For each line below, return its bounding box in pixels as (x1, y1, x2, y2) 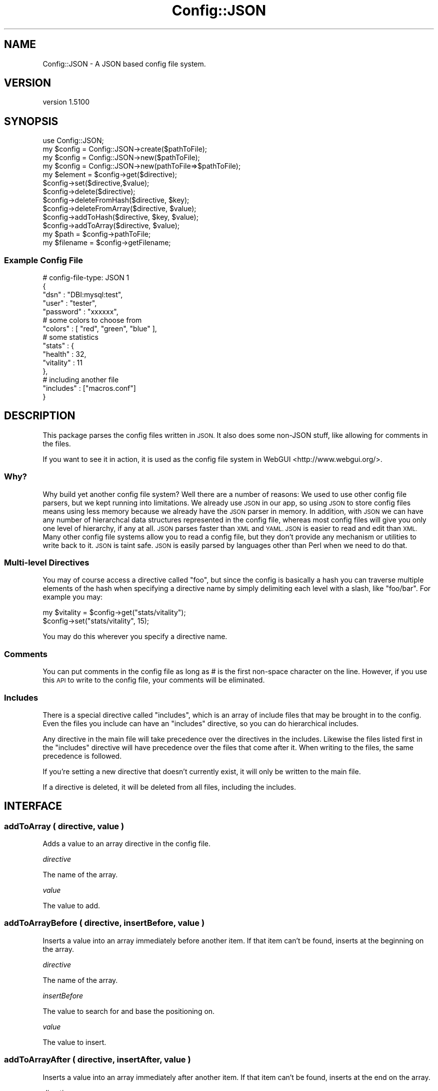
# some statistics (42, 333, 98, 342)
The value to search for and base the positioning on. (42, 1006, 215, 1015)
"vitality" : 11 (42, 358, 83, 367)
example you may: (42, 593, 103, 602)
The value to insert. (42, 1037, 106, 1046)
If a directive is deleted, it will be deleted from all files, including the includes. (42, 782, 296, 791)
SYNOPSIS (4, 115, 58, 128)
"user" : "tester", (42, 299, 97, 308)
